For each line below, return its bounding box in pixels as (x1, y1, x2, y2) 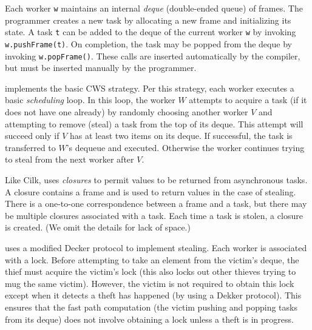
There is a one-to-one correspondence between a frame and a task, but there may (5, 197, 307, 210)
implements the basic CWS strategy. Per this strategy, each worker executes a (5, 81, 294, 94)
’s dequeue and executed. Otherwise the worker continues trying (66, 141, 305, 153)
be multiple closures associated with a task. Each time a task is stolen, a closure (5, 209, 303, 221)
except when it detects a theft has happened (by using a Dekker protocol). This (5, 289, 302, 301)
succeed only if (5, 129, 59, 142)
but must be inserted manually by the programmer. (5, 61, 197, 74)
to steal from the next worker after (5, 153, 134, 166)
